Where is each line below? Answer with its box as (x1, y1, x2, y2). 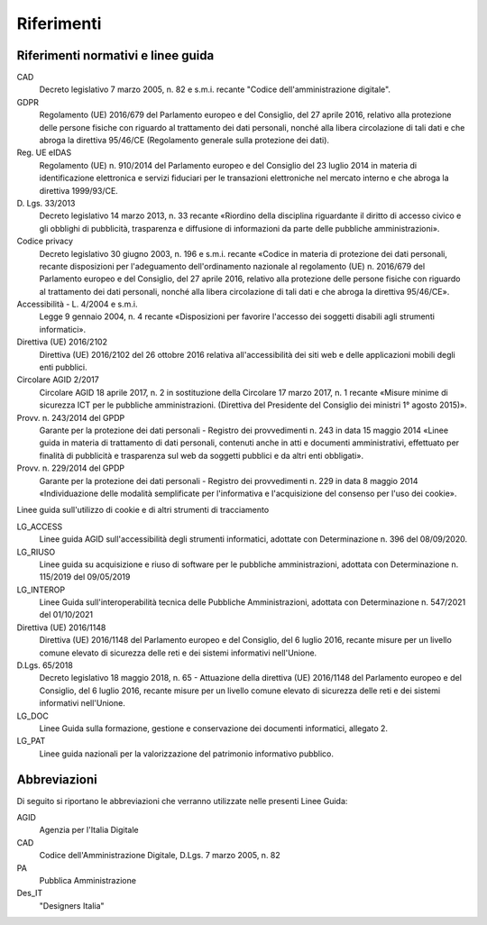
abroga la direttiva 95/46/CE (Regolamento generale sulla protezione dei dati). (39, 135, 329, 146)
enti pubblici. (39, 362, 87, 373)
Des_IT (16, 888, 43, 899)
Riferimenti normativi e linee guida (16, 48, 215, 63)
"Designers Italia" (39, 900, 105, 911)
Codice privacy (16, 235, 74, 247)
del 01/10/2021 (39, 609, 94, 620)
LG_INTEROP (16, 584, 66, 595)
